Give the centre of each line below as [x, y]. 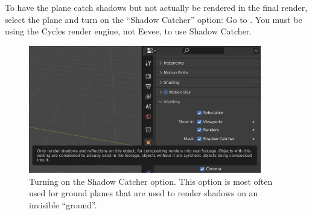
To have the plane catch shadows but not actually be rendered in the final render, [156, 7]
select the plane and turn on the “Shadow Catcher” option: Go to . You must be [154, 19]
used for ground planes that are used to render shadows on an [144, 193]
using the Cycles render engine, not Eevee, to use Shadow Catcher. [129, 31]
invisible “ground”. [63, 204]
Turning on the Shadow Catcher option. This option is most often [151, 181]
